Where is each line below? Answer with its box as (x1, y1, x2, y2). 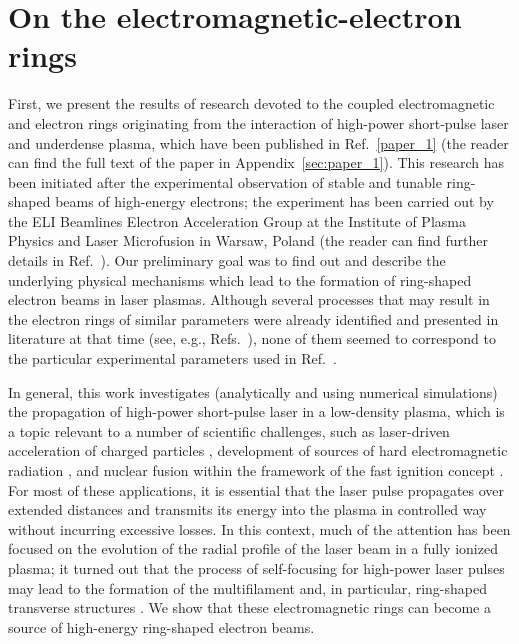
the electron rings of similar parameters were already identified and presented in (8, 308, 499, 329)
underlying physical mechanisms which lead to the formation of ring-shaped (8, 269, 472, 290)
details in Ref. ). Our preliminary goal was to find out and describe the (8, 250, 446, 271)
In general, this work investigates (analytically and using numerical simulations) (8, 381, 498, 402)
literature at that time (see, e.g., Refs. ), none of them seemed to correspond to (8, 328, 496, 349)
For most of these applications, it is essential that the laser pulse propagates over (8, 479, 505, 500)
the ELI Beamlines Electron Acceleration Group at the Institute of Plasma (8, 210, 466, 231)
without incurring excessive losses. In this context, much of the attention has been (8, 518, 511, 539)
